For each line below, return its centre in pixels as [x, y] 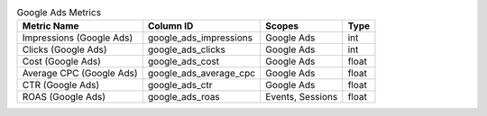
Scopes [282, 26]
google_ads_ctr [180, 85]
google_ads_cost [184, 61]
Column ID [170, 26]
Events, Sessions [302, 97]
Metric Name [51, 26]
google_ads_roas [184, 97]
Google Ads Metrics [59, 13]
